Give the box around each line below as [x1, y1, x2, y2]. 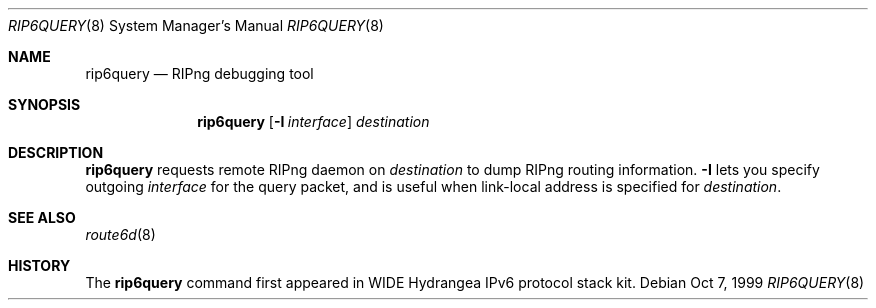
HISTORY [8, 257, 71, 274]
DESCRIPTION [8, 144, 104, 161]
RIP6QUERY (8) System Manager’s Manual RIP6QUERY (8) [8, 17, 384, 34]
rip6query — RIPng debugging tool [85, 65, 314, 82]
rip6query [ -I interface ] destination [197, 113, 430, 130]
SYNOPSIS [8, 96, 81, 113]
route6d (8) [85, 226, 156, 243]
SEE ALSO [8, 209, 76, 226]
